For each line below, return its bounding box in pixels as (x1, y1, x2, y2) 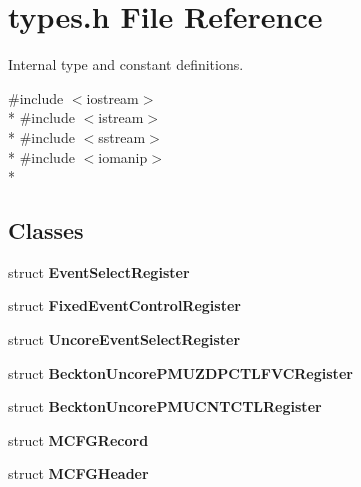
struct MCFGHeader (8, 463, 149, 484)
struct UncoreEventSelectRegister (8, 329, 241, 350)
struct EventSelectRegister (8, 261, 190, 282)
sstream (98, 126, 146, 147)
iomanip (98, 146, 148, 167)
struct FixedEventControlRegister (8, 295, 241, 316)
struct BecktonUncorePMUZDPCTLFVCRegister (8, 362, 353, 383)
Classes (8, 215, 84, 246)
